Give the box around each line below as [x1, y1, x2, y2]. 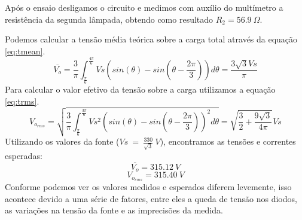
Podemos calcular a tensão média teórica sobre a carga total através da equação [5, 33, 298, 45]
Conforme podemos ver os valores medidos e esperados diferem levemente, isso [5, 181, 292, 193]
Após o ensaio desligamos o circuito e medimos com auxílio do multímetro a [5, 1, 283, 13]
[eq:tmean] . [5, 44, 45, 57]
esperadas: [5, 149, 42, 161]
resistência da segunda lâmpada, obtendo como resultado [5, 13, 213, 25]
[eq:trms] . [5, 94, 39, 107]
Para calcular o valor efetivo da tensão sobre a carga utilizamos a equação [5, 82, 276, 95]
